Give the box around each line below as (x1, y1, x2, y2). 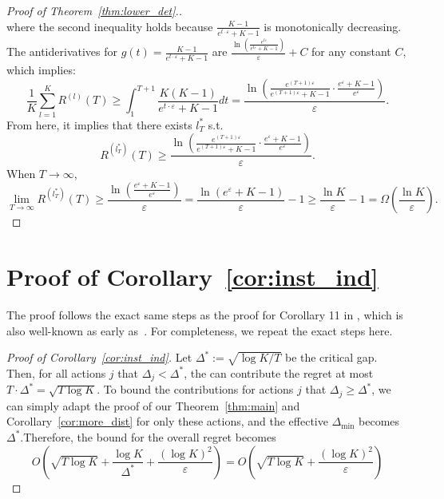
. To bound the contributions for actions (97, 381, 294, 398)
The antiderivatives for (6, 43, 117, 60)
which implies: (6, 61, 76, 78)
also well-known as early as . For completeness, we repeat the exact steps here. (6, 322, 393, 339)
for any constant (311, 43, 391, 60)
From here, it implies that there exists (6, 116, 192, 133)
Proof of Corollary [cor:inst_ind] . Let (6, 349, 192, 366)
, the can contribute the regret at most (184, 364, 374, 381)
